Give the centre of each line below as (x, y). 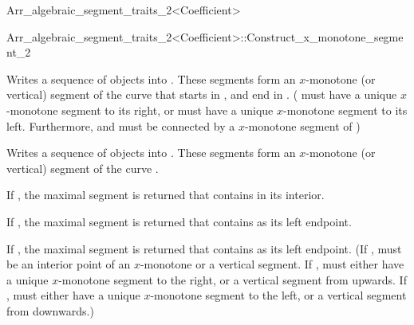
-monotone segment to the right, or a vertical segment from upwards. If (233, 279)
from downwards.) (50, 310)
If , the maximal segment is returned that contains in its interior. (166, 195)
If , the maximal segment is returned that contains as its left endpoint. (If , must (204, 248)
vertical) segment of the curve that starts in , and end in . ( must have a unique (202, 94)
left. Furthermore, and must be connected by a (121, 125)
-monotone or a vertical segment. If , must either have (272, 264)
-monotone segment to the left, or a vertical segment (278, 295)
